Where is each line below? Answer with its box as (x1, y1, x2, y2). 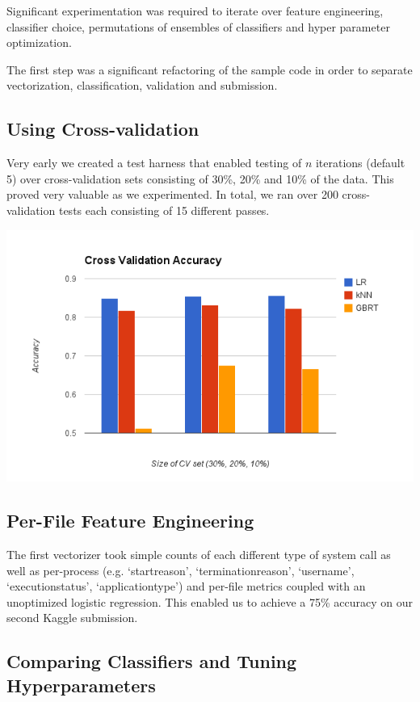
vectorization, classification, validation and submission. (6, 77, 278, 94)
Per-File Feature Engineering (6, 508, 254, 533)
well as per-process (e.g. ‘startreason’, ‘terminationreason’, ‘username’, (6, 561, 355, 578)
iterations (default (315, 154, 405, 171)
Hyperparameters (6, 672, 156, 697)
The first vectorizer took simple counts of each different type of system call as (6, 545, 391, 562)
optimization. (6, 34, 72, 51)
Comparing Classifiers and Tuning (6, 649, 297, 674)
